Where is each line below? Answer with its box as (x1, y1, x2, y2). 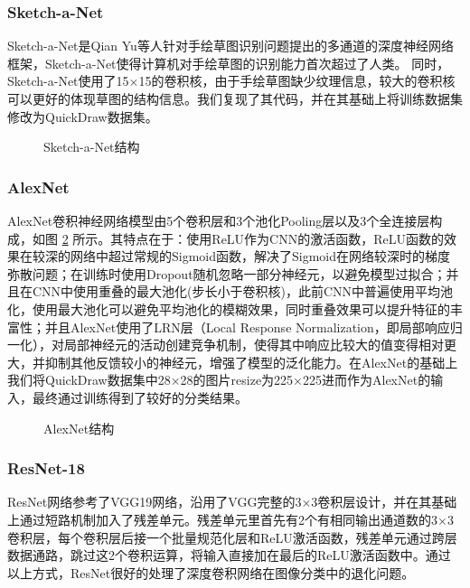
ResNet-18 (7, 457, 85, 480)
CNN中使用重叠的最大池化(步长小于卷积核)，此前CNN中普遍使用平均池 (32, 282, 454, 301)
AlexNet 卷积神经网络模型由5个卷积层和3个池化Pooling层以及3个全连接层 (7, 211, 430, 229)
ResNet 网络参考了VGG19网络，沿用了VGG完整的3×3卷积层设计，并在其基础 (7, 492, 457, 511)
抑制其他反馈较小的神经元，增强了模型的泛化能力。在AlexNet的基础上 (44, 352, 458, 371)
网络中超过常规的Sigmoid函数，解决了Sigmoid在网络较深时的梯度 (70, 247, 451, 266)
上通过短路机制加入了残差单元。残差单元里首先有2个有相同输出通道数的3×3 (7, 509, 454, 528)
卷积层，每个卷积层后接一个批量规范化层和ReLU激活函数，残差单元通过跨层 (7, 527, 457, 546)
